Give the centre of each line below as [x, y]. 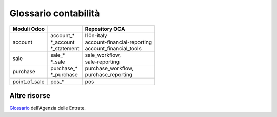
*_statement [65, 48]
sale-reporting [102, 62]
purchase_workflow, [109, 68]
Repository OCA [105, 29]
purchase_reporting [109, 74]
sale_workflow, [103, 55]
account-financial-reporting [118, 42]
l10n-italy [96, 35]
